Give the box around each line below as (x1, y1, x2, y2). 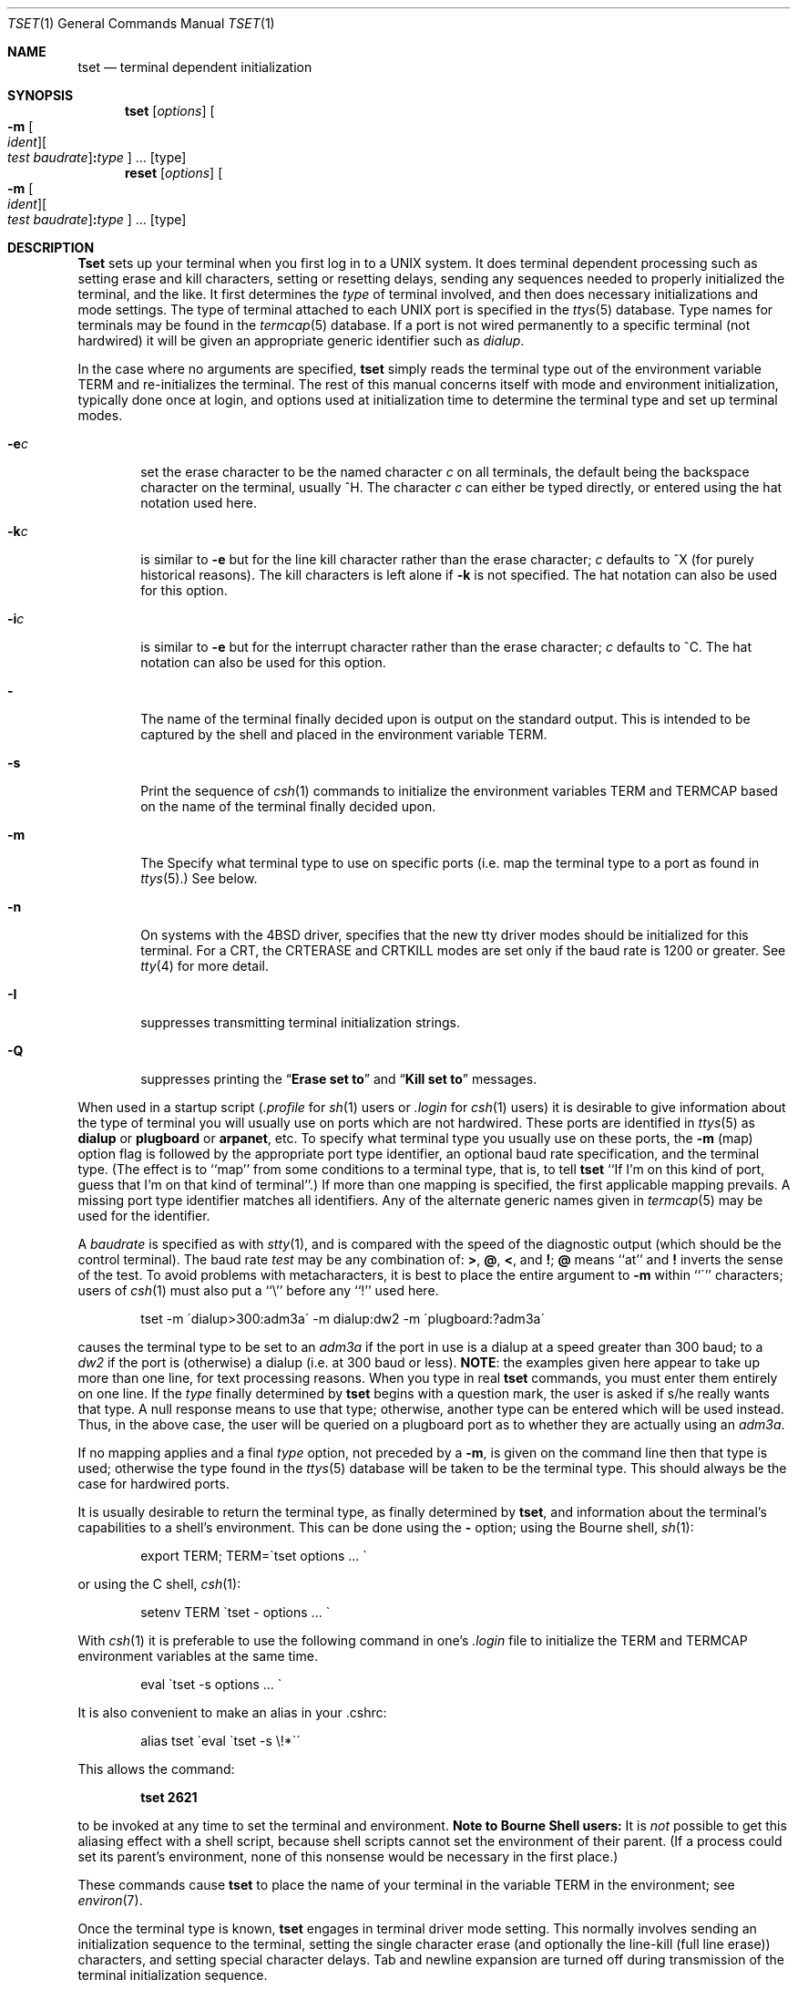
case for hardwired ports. (77, 1476, 230, 1491)
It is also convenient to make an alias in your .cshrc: (77, 1705, 387, 1720)
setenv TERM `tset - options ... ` (140, 1604, 331, 1620)
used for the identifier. (77, 1208, 210, 1223)
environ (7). (77, 1892, 143, 1908)
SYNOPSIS (7, 88, 74, 103)
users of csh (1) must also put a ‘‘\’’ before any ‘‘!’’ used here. (77, 1283, 439, 1298)
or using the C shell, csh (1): (77, 1576, 241, 1592)
